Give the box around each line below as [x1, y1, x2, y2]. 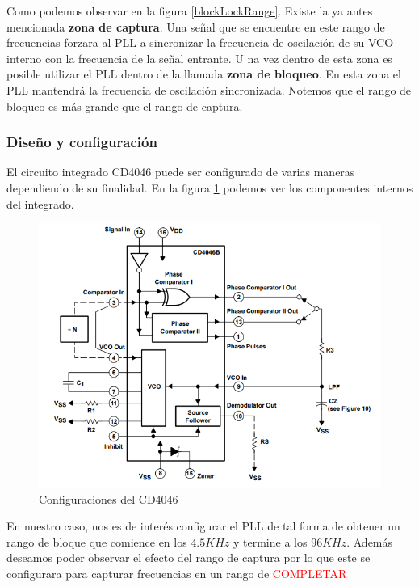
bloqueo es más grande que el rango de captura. [6, 97, 243, 114]
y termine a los [233, 533, 308, 550]
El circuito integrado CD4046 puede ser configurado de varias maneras [6, 163, 355, 180]
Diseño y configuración [6, 132, 157, 152]
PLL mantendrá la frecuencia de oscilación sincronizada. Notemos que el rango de [6, 81, 412, 98]
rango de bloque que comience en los [6, 533, 187, 550]
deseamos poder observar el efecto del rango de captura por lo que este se [6, 549, 371, 566]
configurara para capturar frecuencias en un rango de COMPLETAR [6, 564, 347, 581]
